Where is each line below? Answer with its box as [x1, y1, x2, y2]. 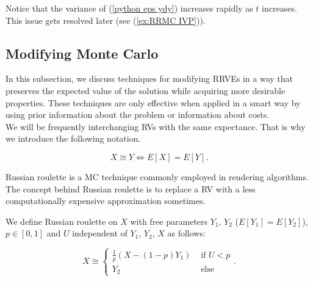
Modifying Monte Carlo [5, 43, 159, 62]
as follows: [167, 227, 206, 239]
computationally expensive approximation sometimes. [5, 194, 206, 207]
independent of [72, 227, 128, 239]
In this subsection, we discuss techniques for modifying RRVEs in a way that [5, 72, 293, 85]
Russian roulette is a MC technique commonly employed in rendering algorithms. [5, 170, 309, 183]
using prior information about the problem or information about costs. [5, 108, 270, 121]
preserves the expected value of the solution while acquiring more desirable [5, 84, 286, 97]
